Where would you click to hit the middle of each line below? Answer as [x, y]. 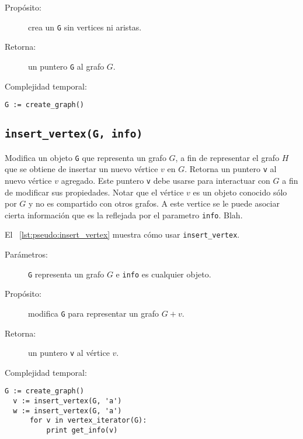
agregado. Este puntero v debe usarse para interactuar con [166, 180]
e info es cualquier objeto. [163, 274]
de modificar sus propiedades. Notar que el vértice [94, 192]
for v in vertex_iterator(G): [88, 421]
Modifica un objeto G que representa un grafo [86, 157]
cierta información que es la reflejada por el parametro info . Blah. [124, 215]
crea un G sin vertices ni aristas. [85, 27]
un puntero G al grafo [66, 66]
